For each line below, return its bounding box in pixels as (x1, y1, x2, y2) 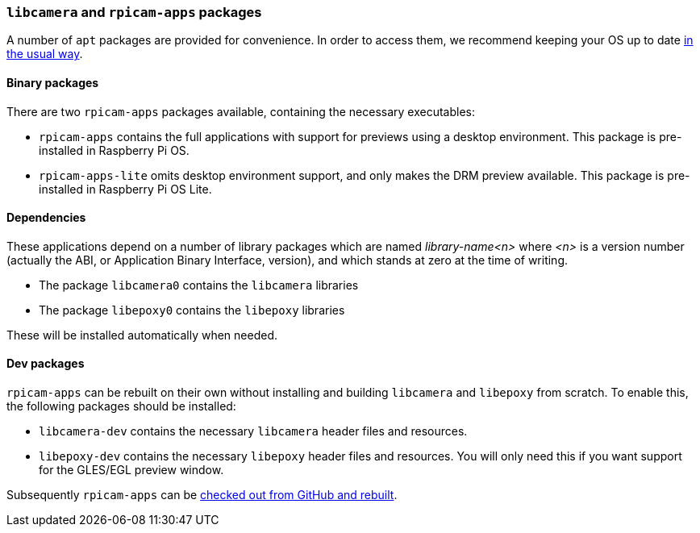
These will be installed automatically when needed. (6, 327, 277, 342)
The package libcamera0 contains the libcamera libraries (39, 277, 359, 292)
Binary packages (6, 75, 99, 90)
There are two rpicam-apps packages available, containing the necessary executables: (6, 104, 476, 119)
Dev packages (6, 356, 85, 371)
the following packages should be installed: (6, 399, 236, 414)
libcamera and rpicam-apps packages (6, 4, 262, 20)
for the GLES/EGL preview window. (39, 463, 224, 477)
